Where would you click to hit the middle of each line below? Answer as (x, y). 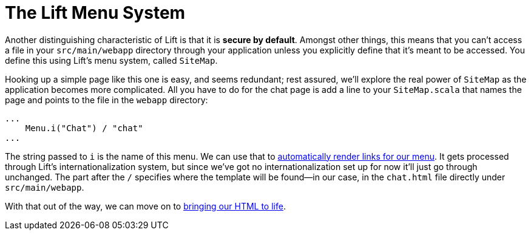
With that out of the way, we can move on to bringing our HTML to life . (145, 206)
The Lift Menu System (95, 13)
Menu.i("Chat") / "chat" (84, 128)
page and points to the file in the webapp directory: (107, 100)
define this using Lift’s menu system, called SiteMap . (111, 60)
